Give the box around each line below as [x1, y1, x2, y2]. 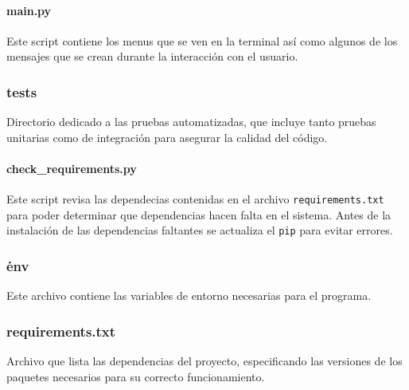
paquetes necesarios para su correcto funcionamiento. [6, 368, 265, 384]
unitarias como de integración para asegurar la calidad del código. [6, 128, 328, 145]
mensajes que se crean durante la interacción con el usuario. [6, 48, 298, 65]
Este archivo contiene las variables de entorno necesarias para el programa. [6, 287, 372, 304]
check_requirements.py [6, 160, 137, 176]
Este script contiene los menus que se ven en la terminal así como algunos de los [6, 32, 398, 49]
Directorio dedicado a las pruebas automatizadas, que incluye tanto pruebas [6, 113, 376, 130]
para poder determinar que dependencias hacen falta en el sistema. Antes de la [6, 206, 391, 223]
